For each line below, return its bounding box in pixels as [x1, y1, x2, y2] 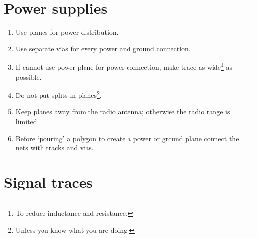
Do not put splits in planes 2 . [15, 89, 102, 100]
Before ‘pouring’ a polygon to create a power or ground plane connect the [15, 133, 239, 143]
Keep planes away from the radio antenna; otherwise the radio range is [15, 106, 230, 117]
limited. [15, 116, 39, 126]
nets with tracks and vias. [15, 143, 94, 153]
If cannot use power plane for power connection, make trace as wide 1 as [15, 60, 233, 72]
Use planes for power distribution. [15, 27, 119, 37]
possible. [15, 71, 42, 82]
